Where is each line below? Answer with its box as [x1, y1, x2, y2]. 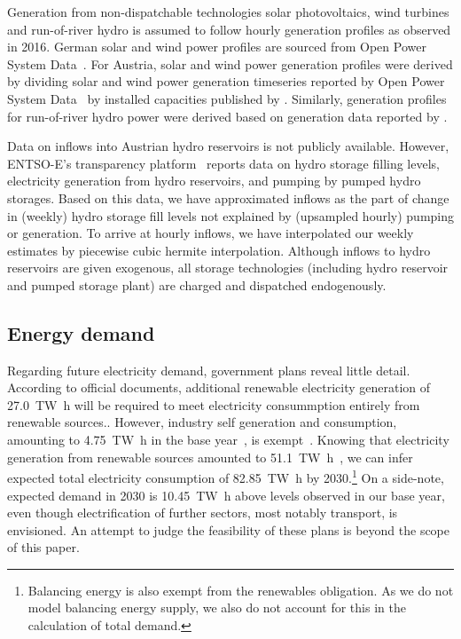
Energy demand [7, 319, 155, 346]
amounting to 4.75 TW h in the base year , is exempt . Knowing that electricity [7, 430, 449, 449]
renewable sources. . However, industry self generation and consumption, [7, 413, 397, 431]
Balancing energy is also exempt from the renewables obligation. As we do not [27, 580, 454, 599]
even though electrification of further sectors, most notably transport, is [7, 503, 398, 522]
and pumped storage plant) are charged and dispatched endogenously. [7, 275, 387, 294]
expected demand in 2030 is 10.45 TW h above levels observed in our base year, [7, 485, 445, 504]
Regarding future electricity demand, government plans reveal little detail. [7, 360, 410, 379]
